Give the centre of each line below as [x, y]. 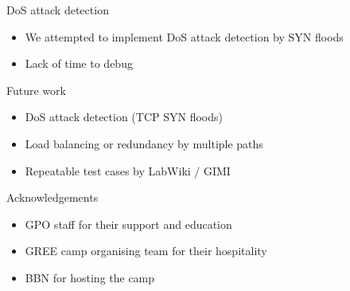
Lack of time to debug [79, 63]
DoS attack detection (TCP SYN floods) [124, 117]
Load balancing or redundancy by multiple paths [144, 143]
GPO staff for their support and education [128, 224]
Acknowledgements [52, 197]
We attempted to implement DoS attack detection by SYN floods [184, 36]
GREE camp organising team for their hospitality [146, 251]
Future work [36, 90]
